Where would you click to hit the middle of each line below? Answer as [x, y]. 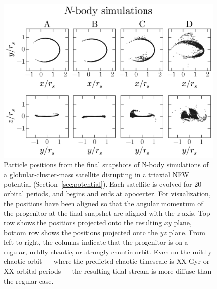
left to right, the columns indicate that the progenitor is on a [96, 242]
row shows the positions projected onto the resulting [83, 222]
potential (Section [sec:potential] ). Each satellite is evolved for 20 [103, 184]
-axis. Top [195, 213]
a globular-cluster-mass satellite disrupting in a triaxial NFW [97, 174]
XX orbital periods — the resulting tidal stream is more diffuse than [108, 271]
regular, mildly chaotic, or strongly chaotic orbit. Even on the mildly [108, 251]
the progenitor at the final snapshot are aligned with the [89, 213]
